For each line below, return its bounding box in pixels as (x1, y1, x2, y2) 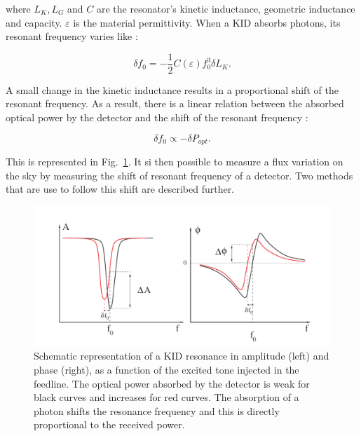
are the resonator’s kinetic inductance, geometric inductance (96, 1, 355, 15)
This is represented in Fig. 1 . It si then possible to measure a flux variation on (6, 154, 343, 169)
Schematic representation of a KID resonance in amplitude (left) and (34, 348, 329, 363)
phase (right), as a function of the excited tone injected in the (34, 362, 299, 377)
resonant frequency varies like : (6, 29, 138, 43)
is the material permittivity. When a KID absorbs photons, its (73, 15, 341, 29)
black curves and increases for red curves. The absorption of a (34, 390, 299, 404)
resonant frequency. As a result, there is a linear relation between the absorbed (6, 96, 344, 111)
